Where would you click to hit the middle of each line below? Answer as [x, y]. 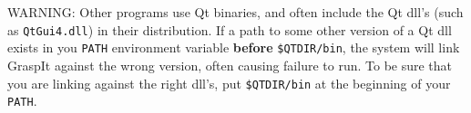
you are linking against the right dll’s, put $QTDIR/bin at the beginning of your [229, 83]
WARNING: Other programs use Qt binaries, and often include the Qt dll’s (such [235, 12]
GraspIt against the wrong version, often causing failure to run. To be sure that [230, 65]
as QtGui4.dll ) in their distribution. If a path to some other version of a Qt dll [230, 29]
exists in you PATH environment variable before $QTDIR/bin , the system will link [234, 47]
